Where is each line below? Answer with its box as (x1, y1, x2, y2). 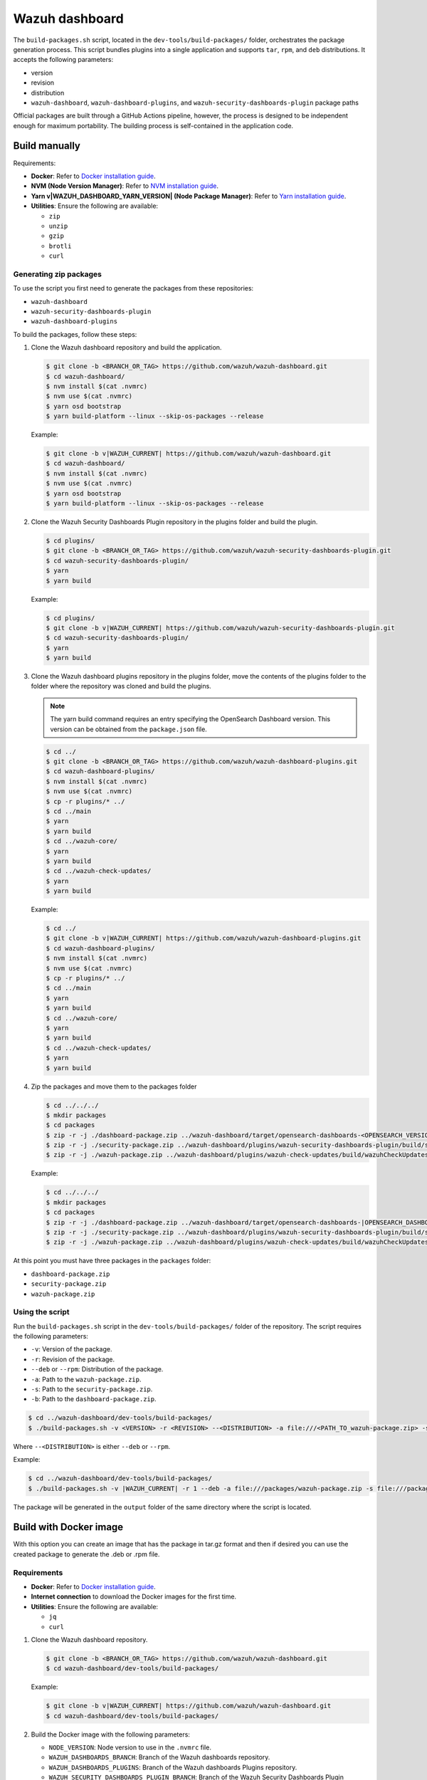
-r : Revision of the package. (31, 1355, 115, 1363)
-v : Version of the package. (31, 1345, 112, 1354)
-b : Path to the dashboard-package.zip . (31, 1395, 157, 1403)
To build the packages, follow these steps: (13, 330, 137, 338)
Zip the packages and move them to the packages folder (31, 1082, 197, 1091)
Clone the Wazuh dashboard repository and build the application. (31, 343, 222, 352)
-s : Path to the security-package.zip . (31, 1385, 153, 1393)
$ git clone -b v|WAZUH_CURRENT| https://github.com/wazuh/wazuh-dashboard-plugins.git (46, 934, 362, 943)
